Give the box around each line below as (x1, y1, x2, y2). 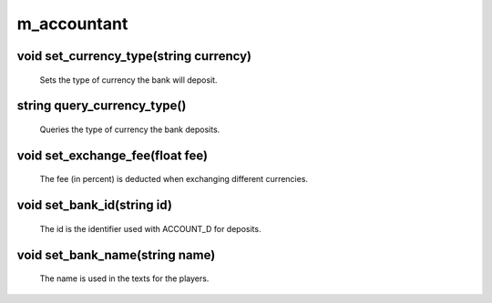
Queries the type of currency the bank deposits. (39, 124, 220, 135)
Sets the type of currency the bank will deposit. (39, 74, 218, 86)
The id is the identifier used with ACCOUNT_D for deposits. (39, 223, 261, 234)
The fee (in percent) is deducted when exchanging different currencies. (39, 174, 309, 185)
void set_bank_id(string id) (16, 197, 173, 213)
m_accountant (16, 14, 128, 34)
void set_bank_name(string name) (16, 247, 216, 263)
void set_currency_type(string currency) (16, 48, 252, 64)
